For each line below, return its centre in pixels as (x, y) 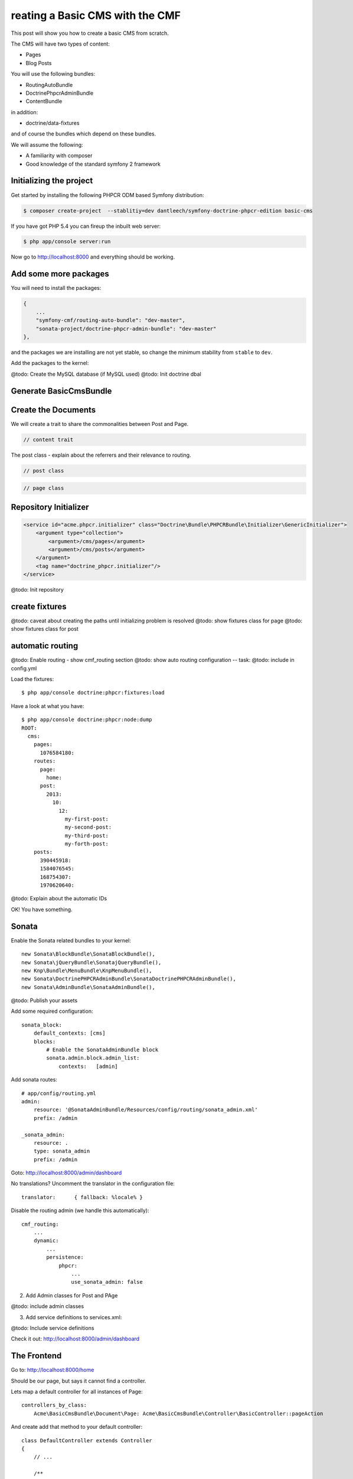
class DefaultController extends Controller (87, 1440)
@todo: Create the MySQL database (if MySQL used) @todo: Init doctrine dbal (106, 374)
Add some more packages (60, 274)
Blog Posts (39, 63)
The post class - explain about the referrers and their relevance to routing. (101, 455)
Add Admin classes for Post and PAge (72, 1295)
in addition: (24, 112)
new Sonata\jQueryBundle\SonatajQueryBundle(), (91, 962)
